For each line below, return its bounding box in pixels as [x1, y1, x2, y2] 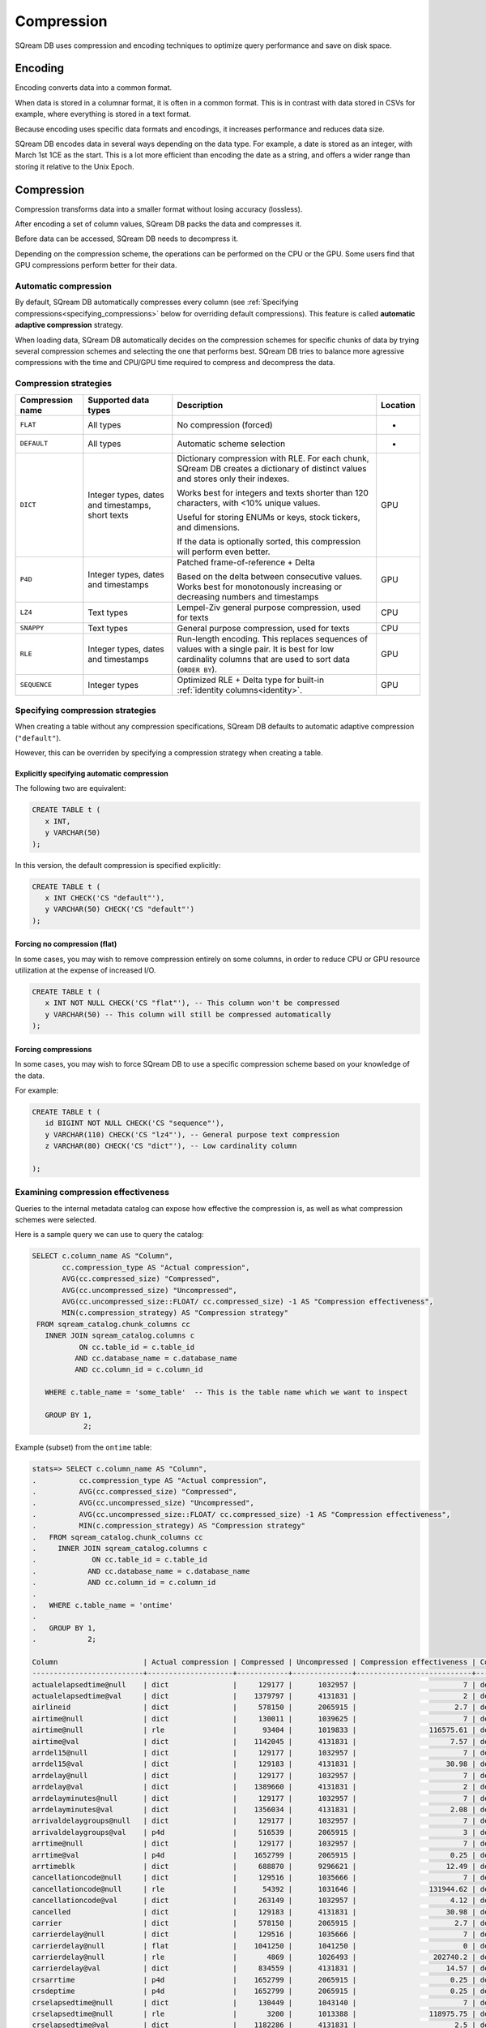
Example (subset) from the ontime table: [15, 1442, 152, 1452]
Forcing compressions [15, 1044, 92, 1054]
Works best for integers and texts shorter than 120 [177, 487, 369, 498]
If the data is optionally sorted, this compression [177, 535, 360, 547]
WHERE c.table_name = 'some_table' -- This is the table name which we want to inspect [45, 1388, 408, 1397]
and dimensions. [177, 522, 241, 533]
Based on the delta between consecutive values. [177, 570, 363, 582]
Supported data [87, 394, 150, 406]
